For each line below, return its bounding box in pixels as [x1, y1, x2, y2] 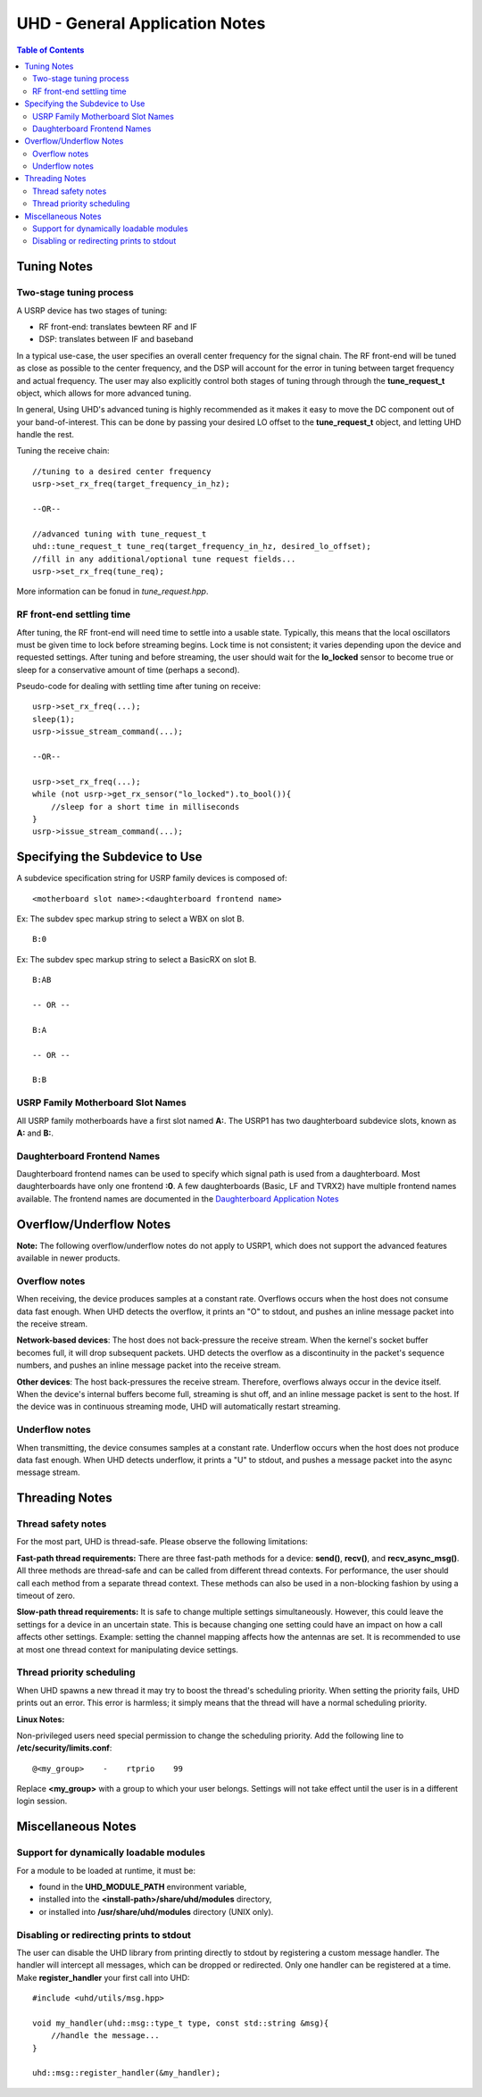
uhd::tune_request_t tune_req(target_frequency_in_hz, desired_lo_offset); [32, 541, 371, 552]
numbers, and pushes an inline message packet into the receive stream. [16, 1360, 281, 1370]
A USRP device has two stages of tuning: [16, 304, 168, 316]
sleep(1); [32, 714, 75, 724]
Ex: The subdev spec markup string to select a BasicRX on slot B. [16, 953, 257, 964]
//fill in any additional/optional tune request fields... [32, 553, 296, 564]
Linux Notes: [16, 1714, 65, 1725]
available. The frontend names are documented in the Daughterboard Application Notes [16, 1193, 339, 1204]
